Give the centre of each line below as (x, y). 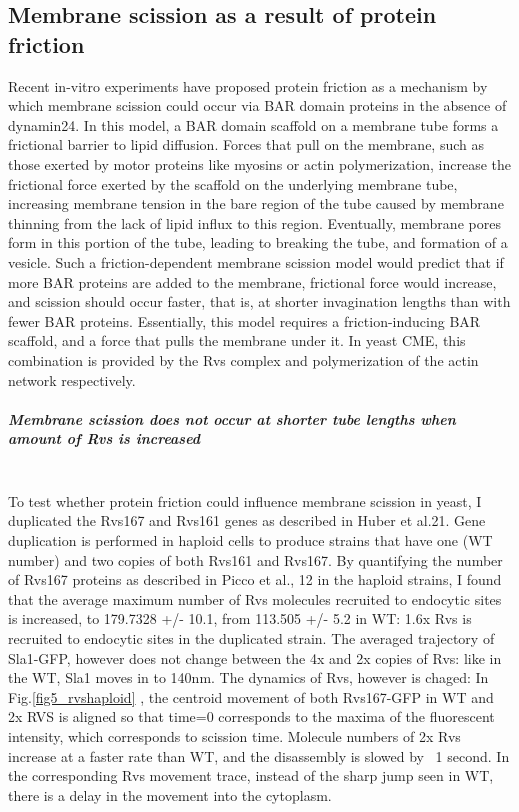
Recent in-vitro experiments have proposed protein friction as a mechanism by (248, 85)
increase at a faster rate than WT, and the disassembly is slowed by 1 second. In (259, 755)
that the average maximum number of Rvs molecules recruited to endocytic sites (255, 598)
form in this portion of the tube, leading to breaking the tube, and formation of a (258, 242)
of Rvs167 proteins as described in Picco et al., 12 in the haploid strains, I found (255, 579)
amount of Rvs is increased (104, 438)
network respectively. (72, 379)
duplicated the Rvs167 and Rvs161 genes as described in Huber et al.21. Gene (247, 520)
